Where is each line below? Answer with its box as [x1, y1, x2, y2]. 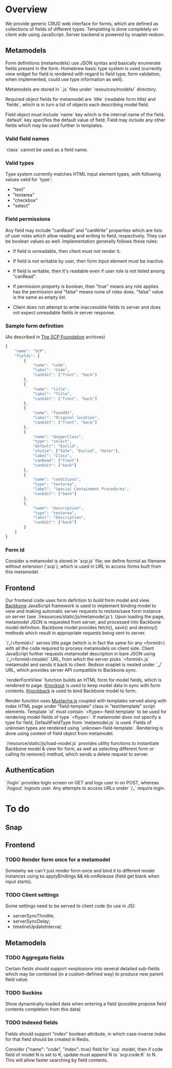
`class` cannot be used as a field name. [5, 147, 88, 153]
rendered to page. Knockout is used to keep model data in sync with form [5, 682, 160, 688]
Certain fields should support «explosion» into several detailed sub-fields [5, 965, 160, 971]
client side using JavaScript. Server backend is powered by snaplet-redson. [5, 31, 165, 37]
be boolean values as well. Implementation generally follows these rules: [5, 238, 158, 244]
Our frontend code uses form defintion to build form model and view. [5, 597, 150, 603]
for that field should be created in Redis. [5, 1036, 90, 1042]
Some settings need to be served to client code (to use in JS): [5, 903, 136, 909]
